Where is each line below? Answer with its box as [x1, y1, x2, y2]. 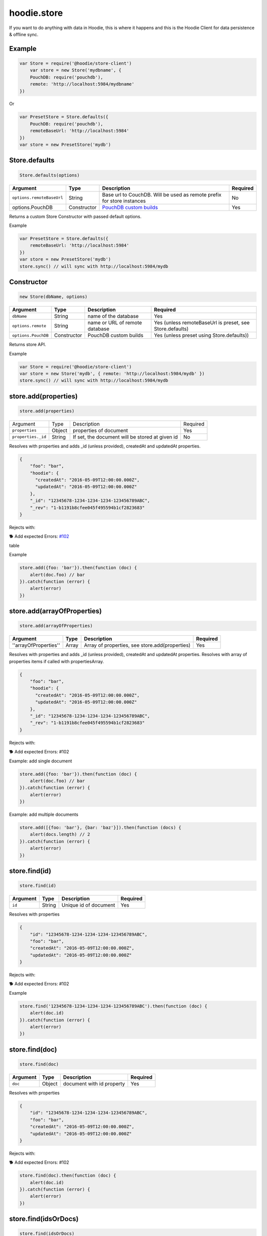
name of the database [87, 313, 139, 320]
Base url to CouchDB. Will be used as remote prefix [102, 191, 222, 198]
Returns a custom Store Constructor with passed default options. [9, 213, 142, 220]
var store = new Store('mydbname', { [30, 67, 122, 73]
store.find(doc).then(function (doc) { [19, 1173, 116, 1179]
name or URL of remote [87, 319, 142, 326]
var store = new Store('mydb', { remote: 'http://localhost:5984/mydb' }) [19, 371, 205, 376]
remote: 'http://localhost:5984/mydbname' [30, 82, 134, 87]
